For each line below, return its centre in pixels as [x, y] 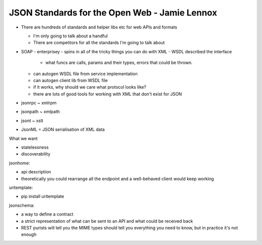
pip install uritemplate [43, 197]
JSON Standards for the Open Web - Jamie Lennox [113, 13]
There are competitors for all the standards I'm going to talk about [99, 43]
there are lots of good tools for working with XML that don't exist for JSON [107, 94]
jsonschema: [22, 205]
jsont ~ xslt [32, 121]
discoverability [36, 154]
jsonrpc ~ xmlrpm [39, 103]
